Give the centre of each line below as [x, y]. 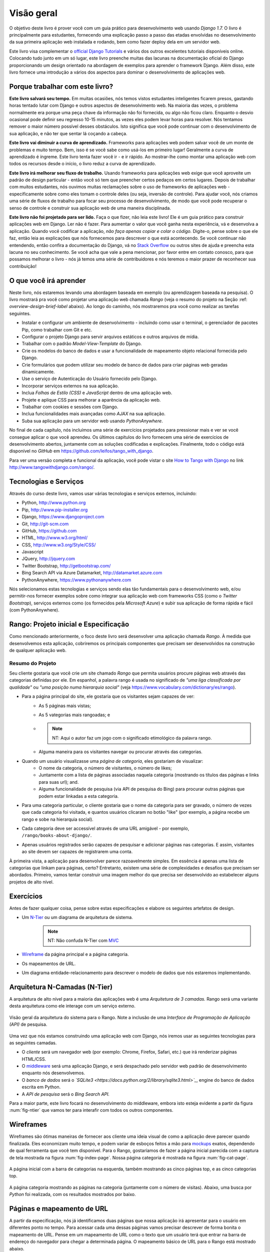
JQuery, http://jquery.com [48, 559]
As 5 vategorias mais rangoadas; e [74, 715]
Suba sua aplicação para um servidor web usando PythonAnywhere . [92, 421]
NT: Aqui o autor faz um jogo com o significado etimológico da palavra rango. [132, 738]
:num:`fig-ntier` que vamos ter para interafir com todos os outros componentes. [91, 1110]
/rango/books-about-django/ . [57, 835]
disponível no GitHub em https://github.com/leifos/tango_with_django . [81, 451]
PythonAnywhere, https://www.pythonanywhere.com [76, 580]
